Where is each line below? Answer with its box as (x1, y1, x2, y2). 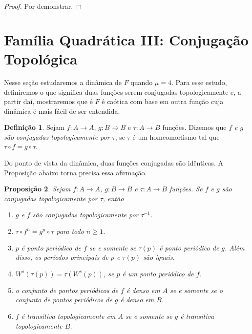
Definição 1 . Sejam (4, 122, 65, 132)
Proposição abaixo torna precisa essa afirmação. (4, 167, 147, 177)
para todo (56, 226, 84, 236)
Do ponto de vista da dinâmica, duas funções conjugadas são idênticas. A (4, 158, 224, 168)
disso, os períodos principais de (15, 252, 108, 262)
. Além (225, 242, 245, 252)
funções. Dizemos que (162, 122, 227, 132)
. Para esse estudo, (171, 77, 227, 87)
